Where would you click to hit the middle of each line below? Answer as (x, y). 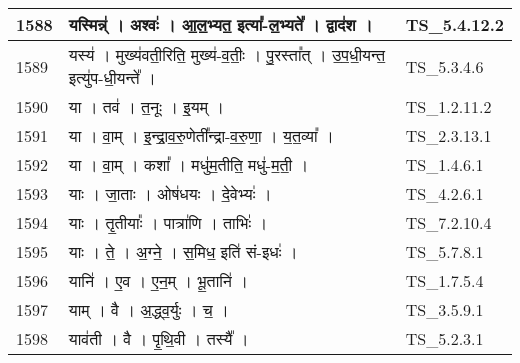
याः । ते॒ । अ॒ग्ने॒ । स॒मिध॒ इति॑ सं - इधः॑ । (183, 251)
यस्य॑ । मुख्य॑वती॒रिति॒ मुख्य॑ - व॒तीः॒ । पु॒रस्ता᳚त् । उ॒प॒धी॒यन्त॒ (227, 54)
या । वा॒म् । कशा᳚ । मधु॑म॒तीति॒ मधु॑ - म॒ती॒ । (188, 164)
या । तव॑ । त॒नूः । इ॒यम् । (146, 106)
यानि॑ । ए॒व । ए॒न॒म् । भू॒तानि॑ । (158, 280)
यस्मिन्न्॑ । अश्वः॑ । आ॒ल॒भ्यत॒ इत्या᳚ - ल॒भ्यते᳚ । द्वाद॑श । (220, 24)
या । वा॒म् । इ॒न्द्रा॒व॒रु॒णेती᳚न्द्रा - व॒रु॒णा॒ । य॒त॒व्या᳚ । (201, 135)
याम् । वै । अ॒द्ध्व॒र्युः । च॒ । (148, 309)
